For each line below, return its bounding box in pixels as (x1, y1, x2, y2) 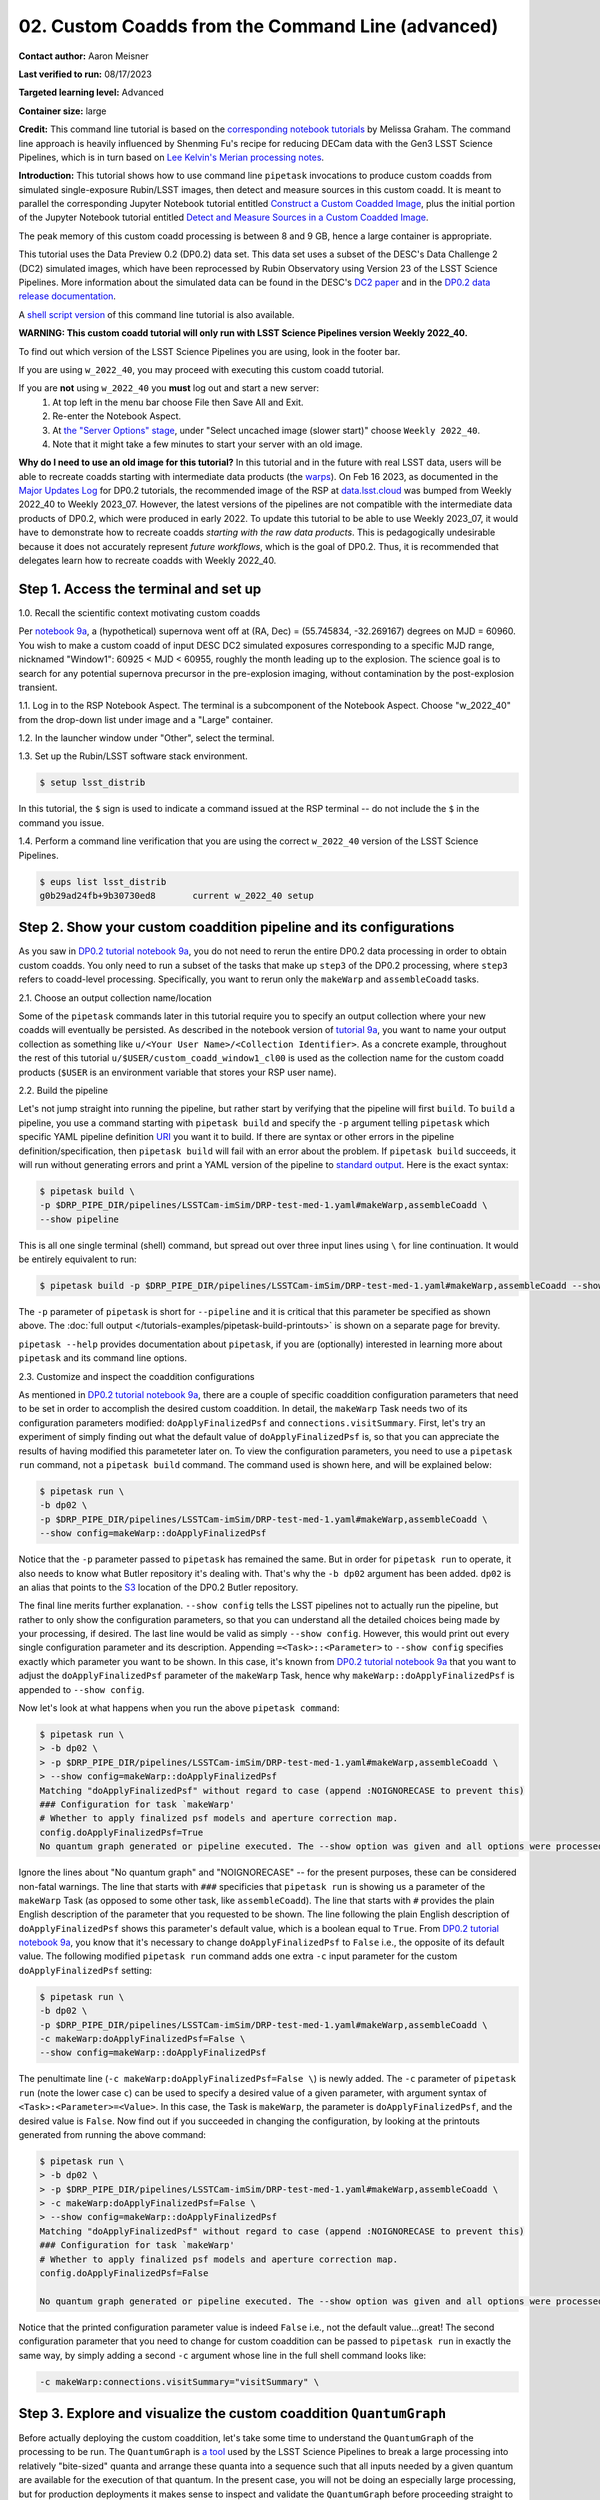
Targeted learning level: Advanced (18, 86, 164, 99)
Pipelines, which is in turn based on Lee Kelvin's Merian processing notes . (18, 151, 325, 163)
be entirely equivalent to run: (18, 1253, 137, 1265)
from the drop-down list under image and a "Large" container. (18, 713, 274, 725)
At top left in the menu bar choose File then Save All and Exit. (52, 396, 304, 408)
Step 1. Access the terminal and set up (18, 580, 262, 597)
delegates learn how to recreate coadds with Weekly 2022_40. (18, 555, 277, 567)
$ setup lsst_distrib (39, 777, 146, 789)
